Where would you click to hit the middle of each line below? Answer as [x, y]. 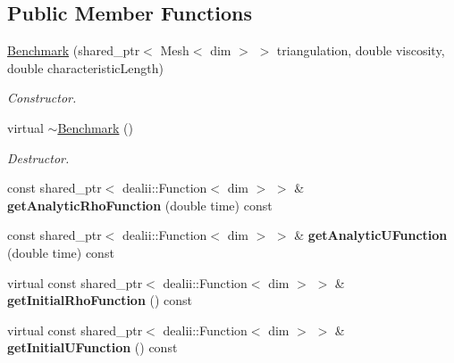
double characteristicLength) [85, 67]
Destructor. [38, 157]
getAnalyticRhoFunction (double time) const [140, 205]
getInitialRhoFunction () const [100, 300]
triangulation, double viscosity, [361, 50]
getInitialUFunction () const [92, 347]
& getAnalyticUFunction [371, 235]
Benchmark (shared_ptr [74, 50]
